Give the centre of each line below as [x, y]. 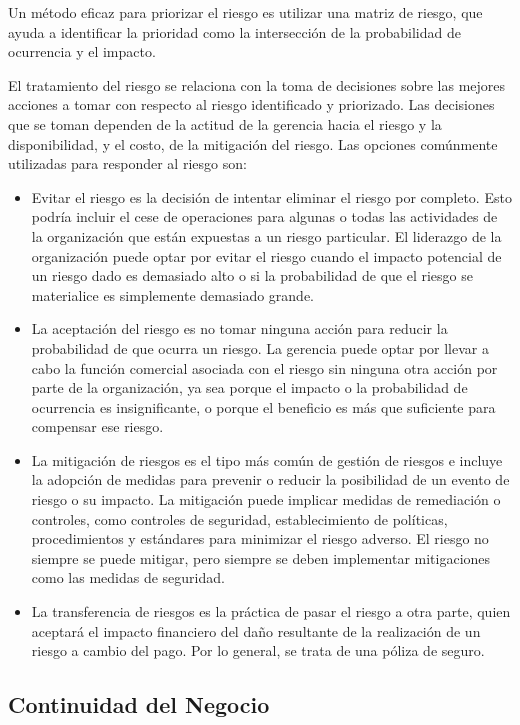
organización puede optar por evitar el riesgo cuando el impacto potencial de [266, 255]
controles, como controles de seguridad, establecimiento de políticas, [239, 518]
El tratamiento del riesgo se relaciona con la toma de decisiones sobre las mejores [257, 84]
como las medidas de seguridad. [128, 577]
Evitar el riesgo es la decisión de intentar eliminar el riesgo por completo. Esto [271, 196]
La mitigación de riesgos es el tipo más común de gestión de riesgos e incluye [267, 459]
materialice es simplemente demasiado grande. [173, 294]
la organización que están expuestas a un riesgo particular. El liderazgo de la [266, 235]
